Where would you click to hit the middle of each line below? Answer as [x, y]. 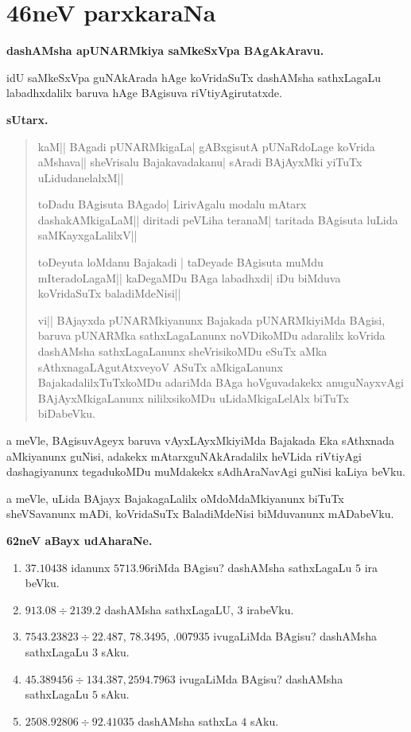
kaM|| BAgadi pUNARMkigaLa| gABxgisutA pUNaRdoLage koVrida [206, 146]
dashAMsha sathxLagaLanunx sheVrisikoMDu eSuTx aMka [182, 351]
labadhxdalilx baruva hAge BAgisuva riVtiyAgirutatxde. [144, 93]
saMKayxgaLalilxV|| [87, 235]
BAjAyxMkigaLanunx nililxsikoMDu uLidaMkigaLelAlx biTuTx [194, 397]
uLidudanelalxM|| [81, 177]
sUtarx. [27, 119]
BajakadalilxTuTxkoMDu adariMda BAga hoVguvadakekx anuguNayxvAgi [221, 382]
